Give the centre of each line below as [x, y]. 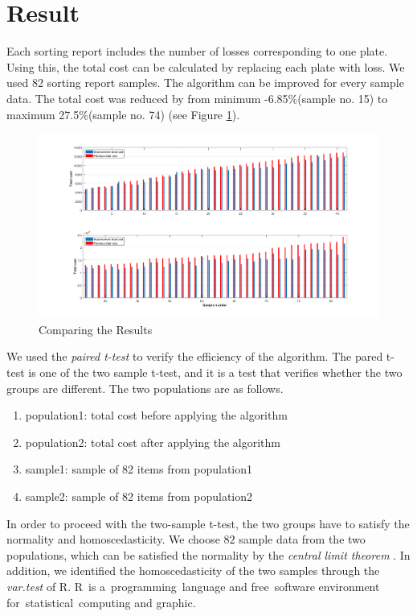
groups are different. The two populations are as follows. [145, 388]
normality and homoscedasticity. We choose [113, 539]
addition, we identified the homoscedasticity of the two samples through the [193, 571]
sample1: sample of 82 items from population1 [139, 469]
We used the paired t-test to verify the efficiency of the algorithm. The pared [195, 356]
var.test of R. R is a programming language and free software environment [193, 586]
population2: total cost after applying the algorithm [153, 442]
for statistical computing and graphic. [101, 602]
